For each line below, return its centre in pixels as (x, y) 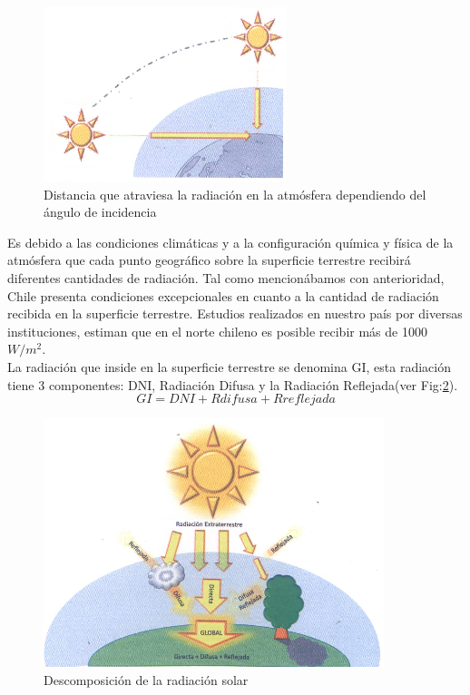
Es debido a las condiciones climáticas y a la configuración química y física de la (230, 242)
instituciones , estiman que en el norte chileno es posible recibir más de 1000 (217, 331)
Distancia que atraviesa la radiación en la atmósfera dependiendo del (235, 194)
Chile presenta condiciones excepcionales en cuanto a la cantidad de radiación (223, 295)
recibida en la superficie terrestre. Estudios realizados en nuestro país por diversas (235, 313)
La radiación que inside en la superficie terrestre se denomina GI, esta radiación (229, 366)
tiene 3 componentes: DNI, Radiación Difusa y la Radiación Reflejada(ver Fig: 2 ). (233, 384)
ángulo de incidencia (100, 212)
